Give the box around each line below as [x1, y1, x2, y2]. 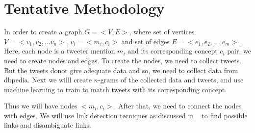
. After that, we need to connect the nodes [114, 101, 242, 111]
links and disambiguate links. [4, 120, 91, 130]
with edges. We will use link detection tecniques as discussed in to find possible [4, 110, 248, 120]
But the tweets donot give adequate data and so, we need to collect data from [4, 65, 238, 75]
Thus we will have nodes [4, 101, 77, 111]
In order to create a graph [4, 27, 82, 37]
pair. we [227, 46, 251, 56]
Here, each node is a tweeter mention [4, 46, 115, 56]
